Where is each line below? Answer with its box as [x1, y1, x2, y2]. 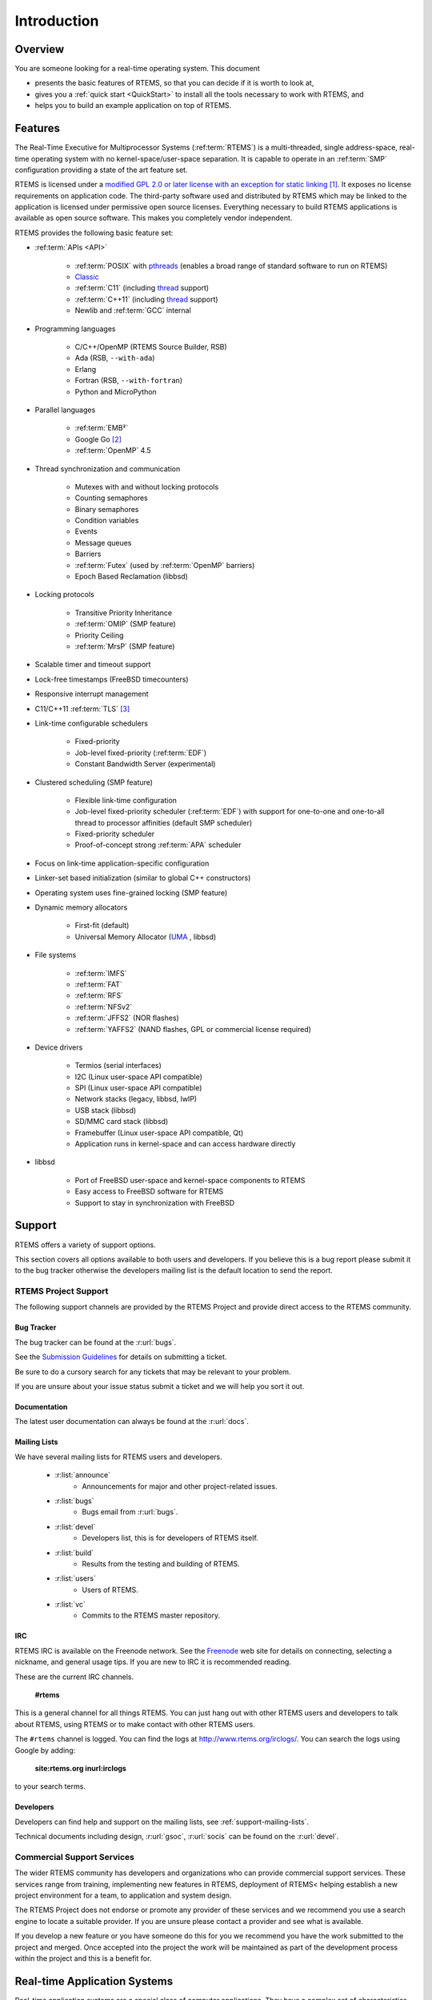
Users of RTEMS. [82, 1585, 139, 1594]
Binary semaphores [74, 504, 139, 514]
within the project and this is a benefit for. [14, 1954, 152, 1963]
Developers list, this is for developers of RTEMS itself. [82, 1533, 259, 1543]
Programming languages [34, 324, 116, 334]
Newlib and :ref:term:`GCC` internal [74, 306, 191, 315]
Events [74, 526, 98, 536]
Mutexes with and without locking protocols [74, 482, 219, 491]
